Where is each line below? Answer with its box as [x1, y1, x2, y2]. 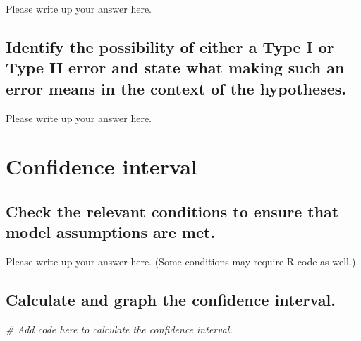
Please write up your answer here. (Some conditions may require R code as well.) [6, 254, 356, 269]
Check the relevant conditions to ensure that [6, 200, 339, 222]
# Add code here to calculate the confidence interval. [6, 321, 233, 336]
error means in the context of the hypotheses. [6, 77, 346, 99]
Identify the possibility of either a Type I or [6, 35, 334, 57]
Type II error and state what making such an [6, 56, 345, 78]
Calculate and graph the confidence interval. [6, 289, 336, 311]
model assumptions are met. [6, 221, 216, 243]
